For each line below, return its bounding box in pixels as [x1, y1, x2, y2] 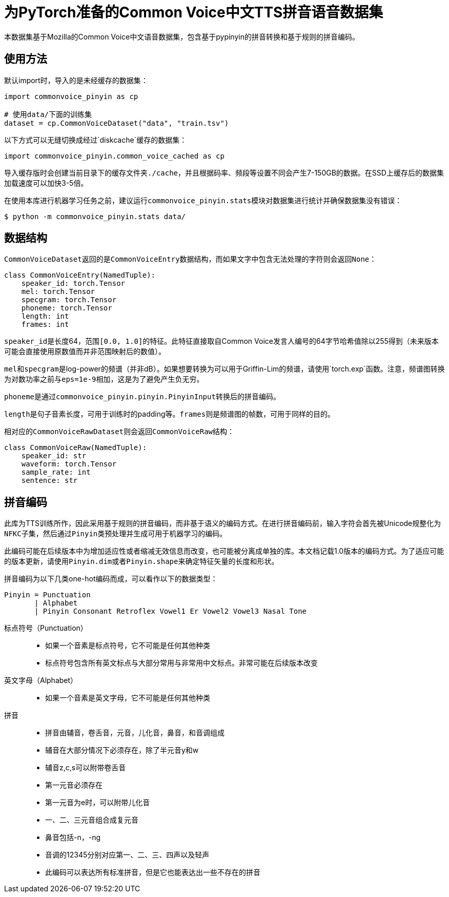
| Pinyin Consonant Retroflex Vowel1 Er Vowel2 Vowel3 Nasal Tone [34, 607, 307, 616]
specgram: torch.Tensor [21, 296, 117, 304]
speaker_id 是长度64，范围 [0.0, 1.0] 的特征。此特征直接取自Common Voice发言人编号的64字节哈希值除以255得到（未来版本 [4, 337, 439, 346]
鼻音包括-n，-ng [45, 833, 101, 842]
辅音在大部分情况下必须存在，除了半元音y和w [45, 746, 199, 755]
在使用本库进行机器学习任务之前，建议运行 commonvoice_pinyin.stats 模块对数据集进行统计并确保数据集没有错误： [4, 196, 402, 205]
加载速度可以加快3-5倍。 [4, 178, 88, 187]
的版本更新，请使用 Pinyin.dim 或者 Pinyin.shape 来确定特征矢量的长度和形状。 [4, 557, 279, 566]
